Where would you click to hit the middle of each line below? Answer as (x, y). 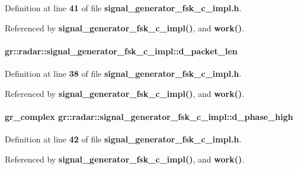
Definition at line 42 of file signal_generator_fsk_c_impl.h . (123, 139)
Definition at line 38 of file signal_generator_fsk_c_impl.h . (123, 73)
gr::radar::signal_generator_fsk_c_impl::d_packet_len (121, 51)
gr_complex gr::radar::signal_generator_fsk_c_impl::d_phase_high (149, 116)
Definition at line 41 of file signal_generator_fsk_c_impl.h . (123, 8)
